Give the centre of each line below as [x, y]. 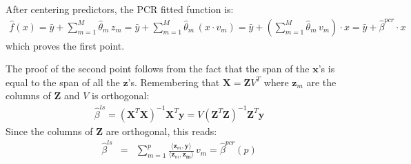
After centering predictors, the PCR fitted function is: [120, 9]
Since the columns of [49, 131]
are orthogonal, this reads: [161, 131]
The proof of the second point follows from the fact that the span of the [158, 69]
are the [321, 82]
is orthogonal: [121, 95]
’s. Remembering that [174, 82]
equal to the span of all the [63, 82]
